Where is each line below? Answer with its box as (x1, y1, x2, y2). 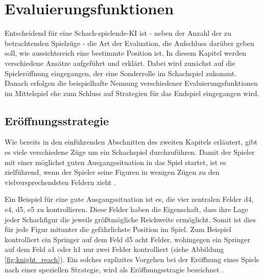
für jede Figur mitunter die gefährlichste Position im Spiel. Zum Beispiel (5, 224, 231, 235)
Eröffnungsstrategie (5, 112, 109, 128)
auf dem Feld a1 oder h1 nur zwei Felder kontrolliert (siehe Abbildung (5, 244, 224, 254)
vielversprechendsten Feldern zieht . (5, 176, 116, 187)
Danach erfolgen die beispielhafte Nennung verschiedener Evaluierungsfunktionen (5, 78, 258, 88)
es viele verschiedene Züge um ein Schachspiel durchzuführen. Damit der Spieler (5, 147, 255, 157)
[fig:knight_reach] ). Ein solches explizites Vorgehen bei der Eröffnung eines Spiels (5, 254, 259, 265)
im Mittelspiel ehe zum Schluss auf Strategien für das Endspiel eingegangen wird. (5, 87, 259, 98)
